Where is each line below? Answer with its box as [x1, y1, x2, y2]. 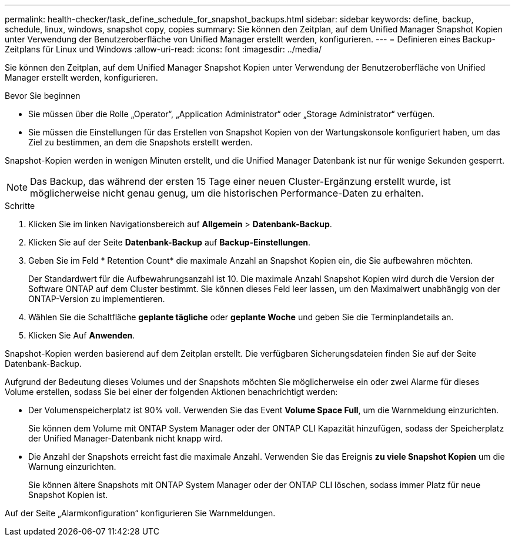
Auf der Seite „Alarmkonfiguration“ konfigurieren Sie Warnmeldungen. [5, 508, 276, 518]
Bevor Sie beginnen [5, 91, 81, 101]
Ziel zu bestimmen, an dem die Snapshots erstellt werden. [28, 137, 253, 147]
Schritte [5, 201, 35, 211]
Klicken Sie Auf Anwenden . [28, 330, 135, 340]
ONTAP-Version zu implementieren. [28, 294, 165, 304]
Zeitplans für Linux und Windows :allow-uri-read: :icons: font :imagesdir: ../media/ [5, 44, 322, 54]
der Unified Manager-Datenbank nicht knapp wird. [28, 433, 223, 443]
